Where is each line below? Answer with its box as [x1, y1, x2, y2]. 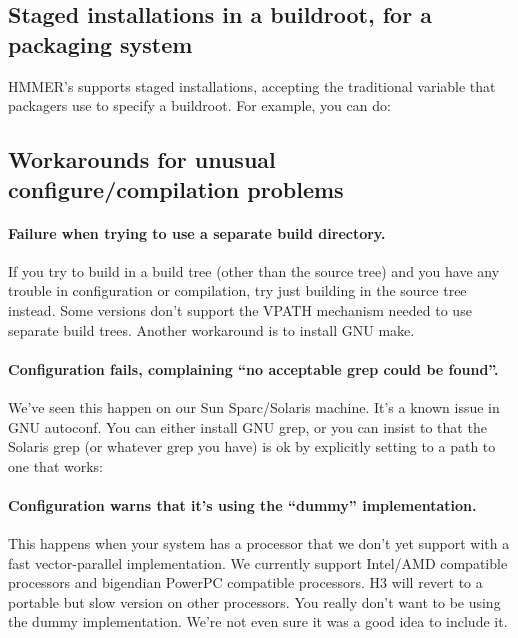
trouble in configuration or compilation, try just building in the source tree [8, 280, 467, 301]
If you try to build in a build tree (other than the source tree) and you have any [8, 260, 500, 281]
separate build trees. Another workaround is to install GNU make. [8, 319, 415, 340]
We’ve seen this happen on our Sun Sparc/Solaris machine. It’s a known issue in [8, 396, 500, 417]
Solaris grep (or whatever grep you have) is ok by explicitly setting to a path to [8, 436, 496, 457]
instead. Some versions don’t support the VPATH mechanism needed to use [8, 299, 472, 320]
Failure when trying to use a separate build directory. [8, 222, 386, 243]
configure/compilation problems [8, 173, 344, 204]
